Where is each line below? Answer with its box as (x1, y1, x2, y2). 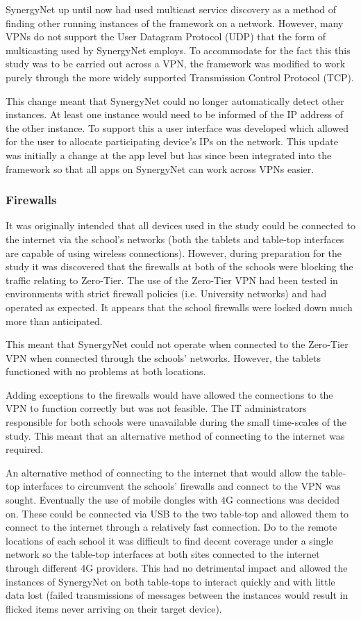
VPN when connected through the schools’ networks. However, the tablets (6, 350, 321, 365)
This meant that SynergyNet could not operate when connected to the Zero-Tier (6, 337, 349, 351)
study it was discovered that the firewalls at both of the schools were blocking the (6, 259, 353, 274)
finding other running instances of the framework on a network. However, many (6, 15, 344, 30)
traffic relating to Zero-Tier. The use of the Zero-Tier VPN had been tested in (6, 272, 338, 287)
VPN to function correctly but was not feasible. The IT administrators (6, 401, 307, 415)
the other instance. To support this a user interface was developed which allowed (6, 120, 349, 135)
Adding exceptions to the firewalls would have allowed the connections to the (6, 387, 333, 401)
